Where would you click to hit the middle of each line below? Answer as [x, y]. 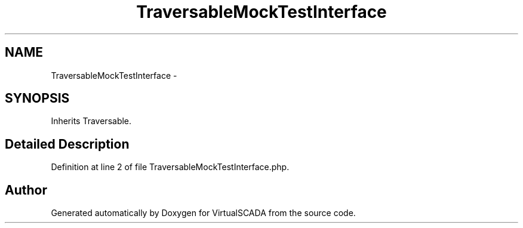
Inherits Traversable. [91, 121]
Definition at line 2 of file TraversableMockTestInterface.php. [170, 167]
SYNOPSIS [37, 98]
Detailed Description [67, 144]
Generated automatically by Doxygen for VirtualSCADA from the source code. [203, 213]
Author [26, 190]
